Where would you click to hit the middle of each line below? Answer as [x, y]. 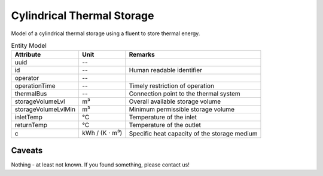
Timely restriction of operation [172, 86]
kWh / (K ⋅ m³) [102, 133]
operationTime [35, 86]
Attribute [28, 55]
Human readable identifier [166, 70]
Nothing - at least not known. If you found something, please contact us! [100, 165]
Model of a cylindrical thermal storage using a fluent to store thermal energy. [106, 33]
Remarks [142, 55]
